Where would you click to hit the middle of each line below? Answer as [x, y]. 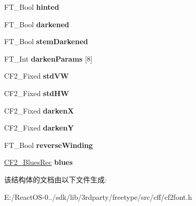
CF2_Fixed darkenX [39, 110]
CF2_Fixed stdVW [37, 76]
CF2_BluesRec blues [38, 162]
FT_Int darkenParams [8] [48, 58]
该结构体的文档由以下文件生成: [55, 179]
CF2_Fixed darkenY [39, 128]
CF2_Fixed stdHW [37, 93]
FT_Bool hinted [32, 7]
